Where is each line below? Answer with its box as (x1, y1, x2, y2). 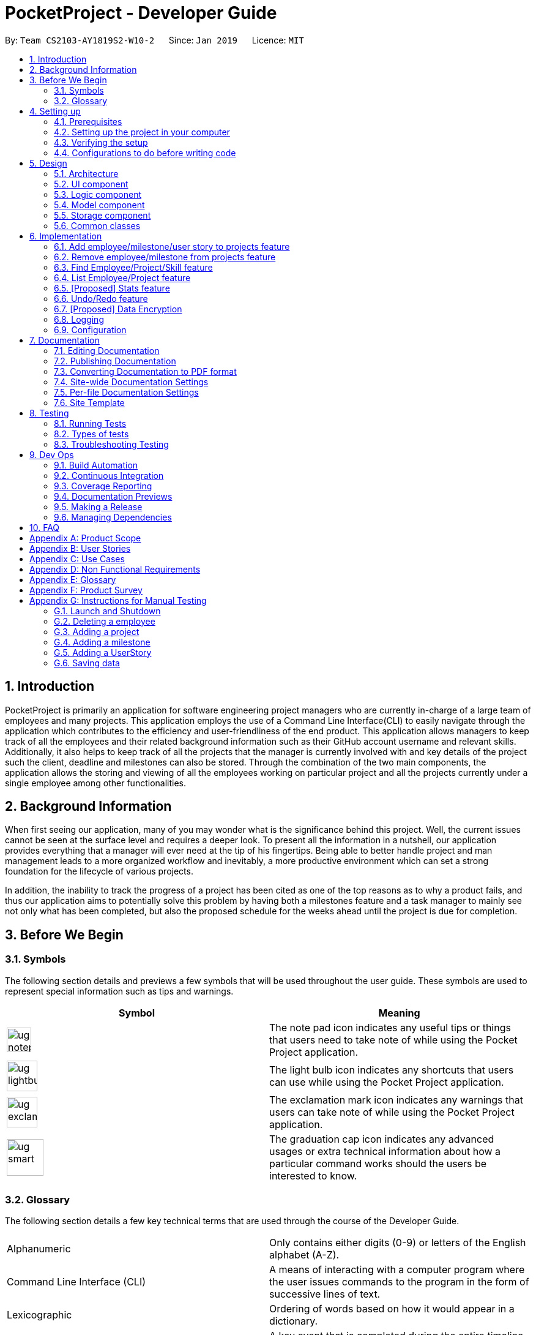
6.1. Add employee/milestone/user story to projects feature (54, 241, 290, 252)
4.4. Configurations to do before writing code (54, 147, 236, 158)
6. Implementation (29, 230, 102, 241)
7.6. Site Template (54, 397, 125, 408)
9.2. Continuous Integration (54, 470, 164, 481)
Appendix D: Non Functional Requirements (29, 563, 201, 574)
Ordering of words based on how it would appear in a (269, 1303, 515, 1315)
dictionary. (269, 1315, 318, 1328)
